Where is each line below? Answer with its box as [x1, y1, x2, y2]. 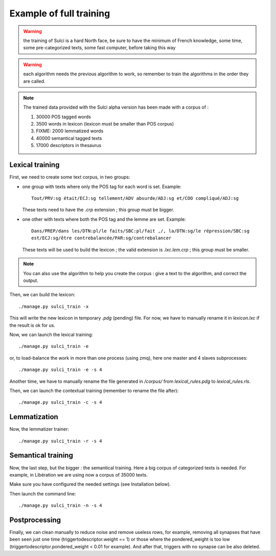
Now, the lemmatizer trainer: [9, 426, 69, 433]
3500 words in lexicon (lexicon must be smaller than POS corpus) [36, 121, 174, 127]
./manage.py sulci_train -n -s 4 [18, 503, 102, 508]
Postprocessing [9, 516, 61, 524]
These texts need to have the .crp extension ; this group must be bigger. [22, 207, 174, 213]
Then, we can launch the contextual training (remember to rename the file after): [9, 387, 179, 394]
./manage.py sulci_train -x [18, 303, 89, 310]
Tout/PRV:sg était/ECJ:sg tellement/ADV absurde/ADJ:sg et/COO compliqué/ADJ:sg [31, 195, 239, 201]
